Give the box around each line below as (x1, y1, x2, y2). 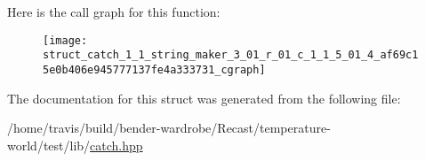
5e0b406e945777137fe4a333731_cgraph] (43, 63, 266, 76)
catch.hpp (90, 135, 143, 154)
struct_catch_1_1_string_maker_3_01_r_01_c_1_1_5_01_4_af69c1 (43, 49, 419, 62)
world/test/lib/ (7, 135, 91, 154)
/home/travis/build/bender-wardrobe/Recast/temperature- (7, 119, 331, 137)
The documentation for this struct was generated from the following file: (7, 88, 401, 107)
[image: (43, 34, 88, 47)
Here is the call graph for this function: (7, 3, 221, 20)
